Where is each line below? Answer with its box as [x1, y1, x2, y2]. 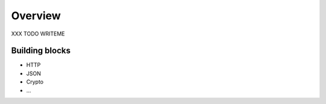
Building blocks [11, 46, 71, 56]
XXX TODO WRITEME [11, 30, 65, 37]
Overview [11, 9, 61, 22]
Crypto [26, 78, 43, 85]
